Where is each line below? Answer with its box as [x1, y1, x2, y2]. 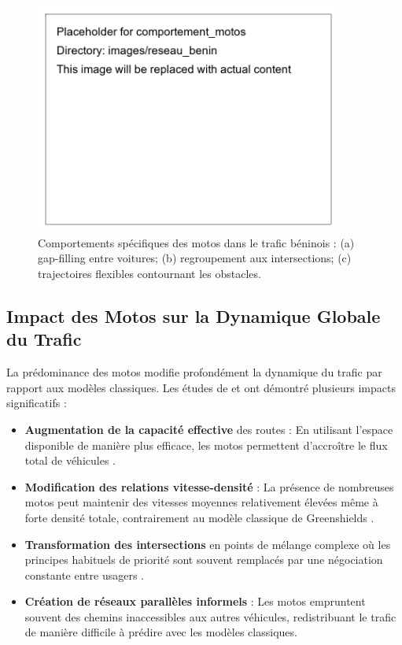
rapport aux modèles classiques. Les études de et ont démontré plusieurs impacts [6, 379, 396, 395]
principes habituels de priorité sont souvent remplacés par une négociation [24, 551, 383, 568]
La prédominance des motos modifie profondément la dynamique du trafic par [6, 364, 382, 380]
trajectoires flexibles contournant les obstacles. [38, 265, 261, 281]
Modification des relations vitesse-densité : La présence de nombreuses [24, 478, 394, 495]
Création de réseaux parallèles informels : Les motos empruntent [24, 593, 366, 610]
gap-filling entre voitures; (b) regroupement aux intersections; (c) [38, 250, 352, 266]
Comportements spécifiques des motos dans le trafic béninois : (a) [38, 234, 355, 250]
